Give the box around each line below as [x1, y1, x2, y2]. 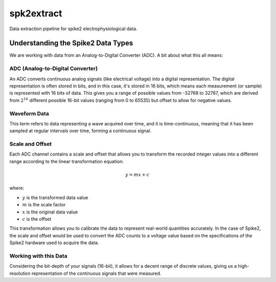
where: [9, 185, 25, 191]
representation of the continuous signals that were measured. [31, 270, 162, 276]
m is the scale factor [22, 202, 66, 208]
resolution [9, 270, 31, 276]
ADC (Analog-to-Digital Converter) [9, 65, 98, 72]
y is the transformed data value [22, 194, 88, 201]
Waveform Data [9, 110, 50, 117]
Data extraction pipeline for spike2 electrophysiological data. [9, 26, 137, 32]
